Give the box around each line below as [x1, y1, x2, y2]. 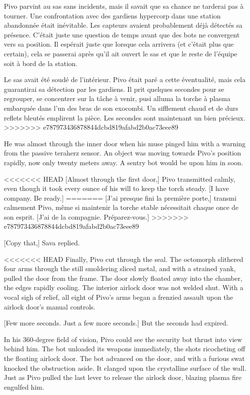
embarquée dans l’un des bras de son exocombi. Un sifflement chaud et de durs [4, 103, 238, 113]
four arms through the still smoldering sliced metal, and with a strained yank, [4, 263, 236, 274]
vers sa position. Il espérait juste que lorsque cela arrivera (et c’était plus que [4, 39, 234, 49]
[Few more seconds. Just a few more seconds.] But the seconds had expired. [4, 318, 229, 328]
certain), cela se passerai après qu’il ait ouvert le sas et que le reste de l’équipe [4, 48, 237, 58]
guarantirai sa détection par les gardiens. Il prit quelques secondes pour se [4, 84, 224, 94]
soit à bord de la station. [4, 58, 78, 68]
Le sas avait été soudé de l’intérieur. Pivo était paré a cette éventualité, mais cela [4, 74, 246, 85]
